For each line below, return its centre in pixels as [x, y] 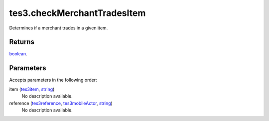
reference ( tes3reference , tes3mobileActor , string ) [61, 103]
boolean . [18, 54]
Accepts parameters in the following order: [53, 80]
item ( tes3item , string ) [32, 89]
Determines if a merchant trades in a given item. [59, 28]
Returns [22, 42]
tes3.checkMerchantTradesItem [77, 13]
